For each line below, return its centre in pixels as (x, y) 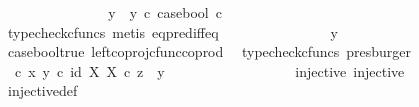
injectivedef (42, 90)
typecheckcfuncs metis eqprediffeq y (172, 31)
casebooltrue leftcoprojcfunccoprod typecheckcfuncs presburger (209, 51)
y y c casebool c (165, 12)
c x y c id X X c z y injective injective (209, 70)
